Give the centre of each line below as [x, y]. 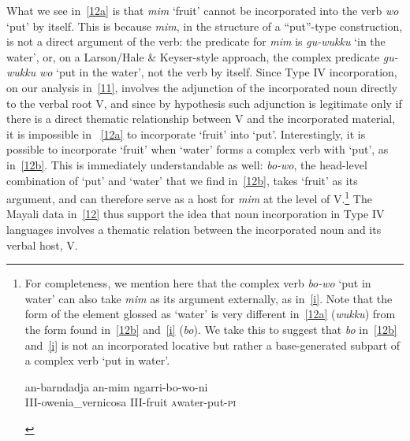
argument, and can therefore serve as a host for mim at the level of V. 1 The [189, 197]
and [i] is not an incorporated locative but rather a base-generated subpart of [212, 345]
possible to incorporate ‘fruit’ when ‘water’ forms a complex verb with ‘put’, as [198, 149]
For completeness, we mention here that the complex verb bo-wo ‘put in [198, 283]
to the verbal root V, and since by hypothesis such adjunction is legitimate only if [204, 103]
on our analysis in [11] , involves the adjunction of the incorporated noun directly [202, 87]
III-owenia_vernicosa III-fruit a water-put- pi [130, 402]
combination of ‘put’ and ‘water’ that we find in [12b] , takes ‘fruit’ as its [182, 180]
